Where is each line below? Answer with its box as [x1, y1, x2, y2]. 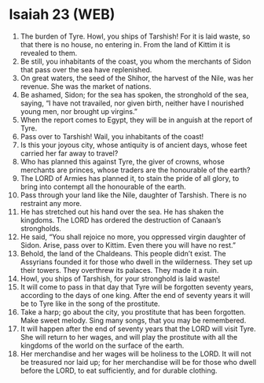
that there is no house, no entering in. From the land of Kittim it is [20, 39, 231, 49]
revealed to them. [20, 48, 78, 57]
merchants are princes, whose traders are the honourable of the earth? [20, 165, 251, 175]
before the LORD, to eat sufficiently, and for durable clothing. [20, 366, 218, 375]
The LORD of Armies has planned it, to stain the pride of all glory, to [20, 173, 240, 182]
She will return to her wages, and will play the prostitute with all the [20, 332, 238, 341]
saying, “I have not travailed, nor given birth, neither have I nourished [20, 98, 244, 108]
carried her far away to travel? [20, 148, 119, 158]
